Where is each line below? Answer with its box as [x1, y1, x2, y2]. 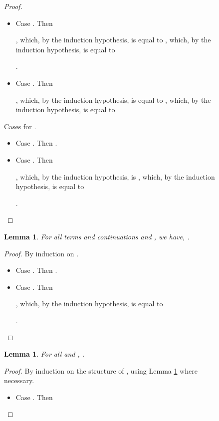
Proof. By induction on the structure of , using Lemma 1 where [4, 365, 198, 376]
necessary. [4, 375, 34, 386]
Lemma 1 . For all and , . [4, 349, 85, 359]
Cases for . [4, 121, 36, 131]
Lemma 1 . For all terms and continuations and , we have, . [4, 231, 190, 241]
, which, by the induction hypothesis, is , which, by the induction [15, 171, 215, 182]
